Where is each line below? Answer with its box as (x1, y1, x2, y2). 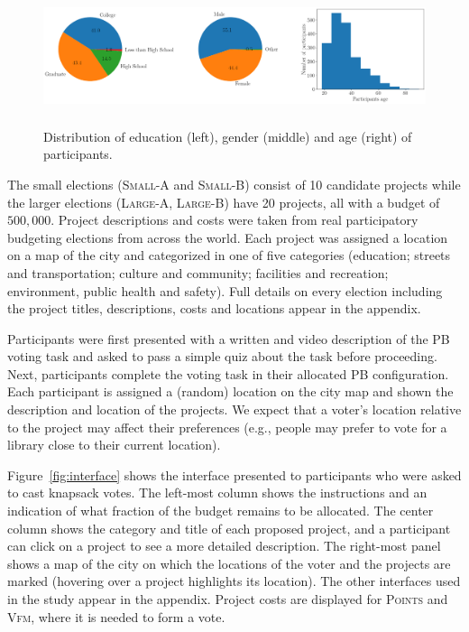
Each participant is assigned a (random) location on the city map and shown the (7, 382, 454, 401)
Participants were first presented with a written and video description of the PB (7, 329, 450, 348)
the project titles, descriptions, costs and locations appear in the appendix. (7, 299, 421, 318)
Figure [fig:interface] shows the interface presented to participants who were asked (7, 465, 462, 484)
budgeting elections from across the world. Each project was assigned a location (7, 228, 448, 246)
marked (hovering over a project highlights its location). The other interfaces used (7, 572, 461, 590)
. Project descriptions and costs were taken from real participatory (51, 210, 418, 229)
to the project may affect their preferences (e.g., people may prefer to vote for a (7, 417, 447, 436)
